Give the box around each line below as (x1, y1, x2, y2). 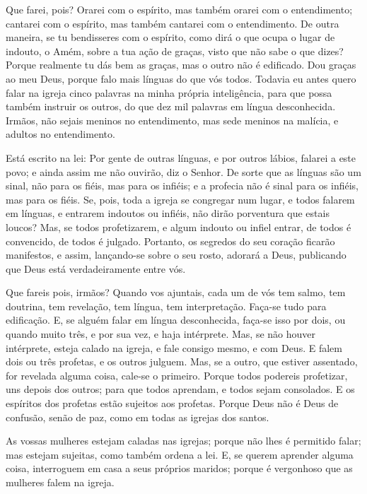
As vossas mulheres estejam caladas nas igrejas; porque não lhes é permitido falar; (6, 433, 361, 448)
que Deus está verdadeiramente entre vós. (6, 261, 186, 276)
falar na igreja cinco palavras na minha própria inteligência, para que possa (6, 85, 332, 100)
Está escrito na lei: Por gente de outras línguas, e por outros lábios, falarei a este (6, 150, 356, 165)
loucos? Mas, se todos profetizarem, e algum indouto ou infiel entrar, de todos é (6, 219, 351, 234)
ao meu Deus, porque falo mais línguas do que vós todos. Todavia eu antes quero (6, 71, 356, 86)
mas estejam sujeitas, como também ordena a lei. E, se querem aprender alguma (6, 447, 354, 461)
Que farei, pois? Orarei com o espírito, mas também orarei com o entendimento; (6, 2, 353, 16)
